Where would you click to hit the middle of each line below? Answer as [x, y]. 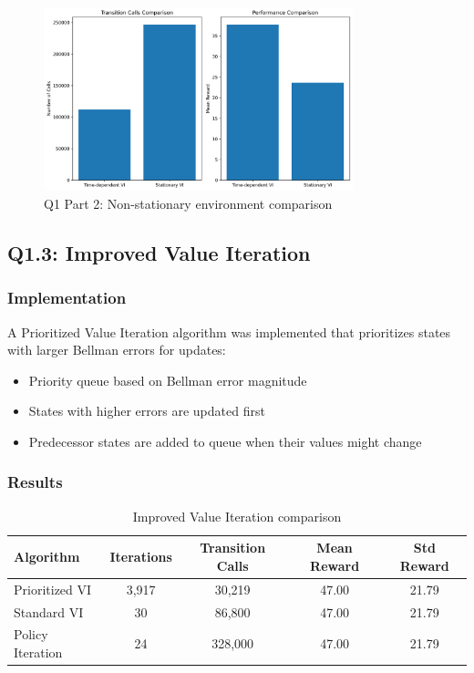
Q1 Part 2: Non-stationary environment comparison [188, 203]
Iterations [141, 557]
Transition [233, 548]
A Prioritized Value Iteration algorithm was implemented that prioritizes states [229, 331]
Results [35, 482]
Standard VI [49, 611]
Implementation [67, 298]
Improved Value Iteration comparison [237, 516]
